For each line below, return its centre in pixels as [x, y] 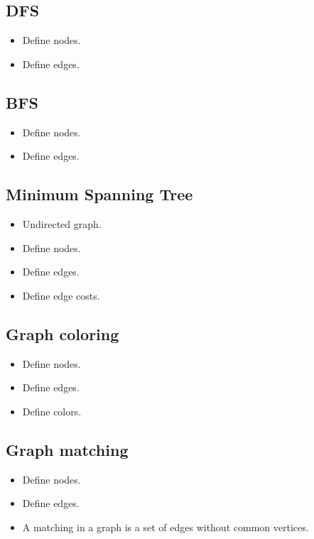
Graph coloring [63, 333]
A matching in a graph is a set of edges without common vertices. [166, 527]
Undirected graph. [62, 223]
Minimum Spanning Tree [99, 194]
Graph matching [67, 449]
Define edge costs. [61, 295]
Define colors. [52, 411]
